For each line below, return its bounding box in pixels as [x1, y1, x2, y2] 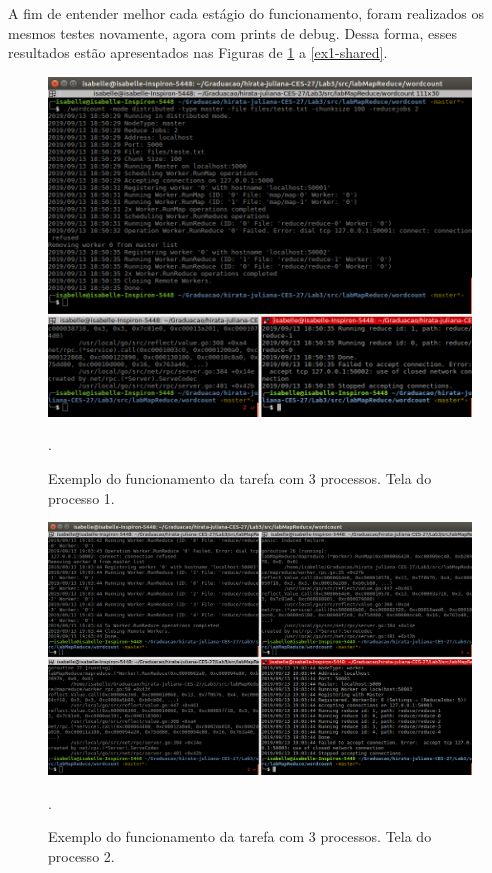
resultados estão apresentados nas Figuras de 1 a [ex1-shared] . [8, 42, 388, 63]
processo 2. [48, 845, 115, 866]
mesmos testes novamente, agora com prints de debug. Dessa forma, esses [8, 22, 457, 43]
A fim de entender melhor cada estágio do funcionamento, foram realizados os [8, 3, 484, 23]
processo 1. [48, 487, 115, 508]
